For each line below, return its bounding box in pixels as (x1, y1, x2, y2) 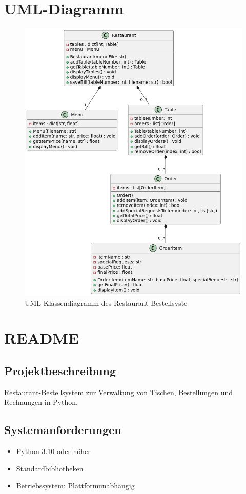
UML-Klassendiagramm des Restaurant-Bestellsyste (25, 297, 188, 308)
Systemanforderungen (4, 422, 121, 438)
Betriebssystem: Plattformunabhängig (16, 480, 135, 491)
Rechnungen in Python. (4, 397, 78, 407)
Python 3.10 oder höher (16, 446, 91, 457)
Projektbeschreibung (4, 363, 116, 379)
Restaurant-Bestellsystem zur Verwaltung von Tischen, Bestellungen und (4, 386, 233, 397)
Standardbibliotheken (16, 463, 84, 474)
